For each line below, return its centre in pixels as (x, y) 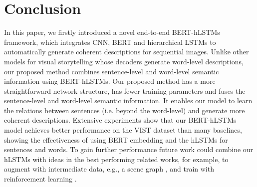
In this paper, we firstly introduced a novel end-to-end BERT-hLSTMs (112, 32)
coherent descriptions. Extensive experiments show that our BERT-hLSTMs (120, 120)
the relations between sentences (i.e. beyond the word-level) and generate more (125, 110)
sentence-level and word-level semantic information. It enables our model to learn (128, 100)
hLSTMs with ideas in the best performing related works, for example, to (116, 159)
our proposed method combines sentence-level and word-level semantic (112, 71)
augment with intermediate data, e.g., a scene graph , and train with (109, 169)
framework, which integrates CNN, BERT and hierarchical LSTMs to (110, 42)
